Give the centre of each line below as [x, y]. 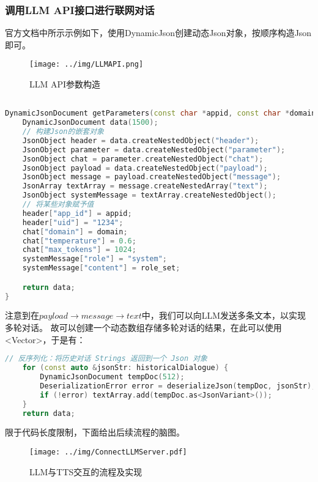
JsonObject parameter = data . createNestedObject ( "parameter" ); [154, 150]
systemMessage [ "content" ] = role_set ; [101, 268]
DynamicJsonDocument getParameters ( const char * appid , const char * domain [161, 113]
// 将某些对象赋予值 [58, 205]
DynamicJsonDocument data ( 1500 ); [90, 123]
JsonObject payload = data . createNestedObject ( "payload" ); [145, 168]
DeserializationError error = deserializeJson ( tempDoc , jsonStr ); [178, 386]
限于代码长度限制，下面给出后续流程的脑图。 [95, 432]
